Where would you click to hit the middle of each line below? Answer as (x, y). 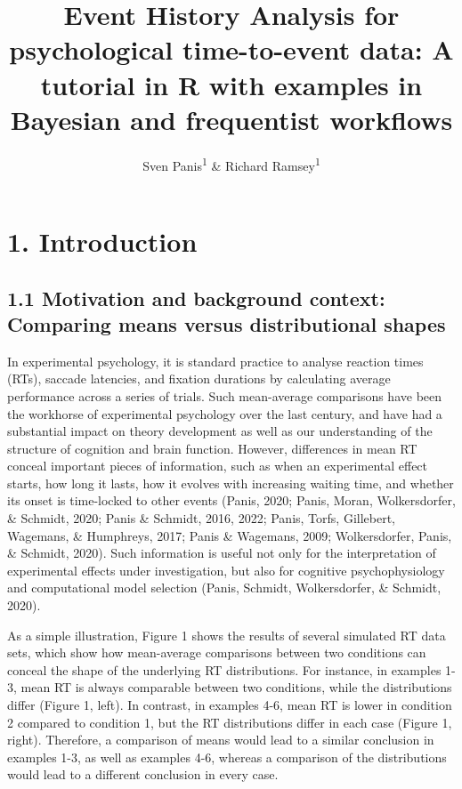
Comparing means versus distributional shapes (227, 323)
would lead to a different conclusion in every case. (143, 774)
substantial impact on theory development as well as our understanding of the (220, 431)
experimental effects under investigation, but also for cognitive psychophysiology (226, 570)
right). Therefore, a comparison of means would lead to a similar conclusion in (221, 740)
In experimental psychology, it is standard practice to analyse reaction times (215, 361)
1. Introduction (102, 241)
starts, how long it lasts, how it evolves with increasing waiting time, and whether (231, 483)
